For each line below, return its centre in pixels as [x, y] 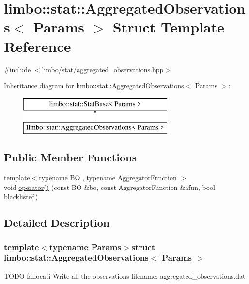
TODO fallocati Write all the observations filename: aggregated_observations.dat [125, 276]
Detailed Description [57, 223]
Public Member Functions [70, 157]
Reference [38, 46]
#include [17, 69]
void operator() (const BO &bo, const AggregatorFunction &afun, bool [109, 187]
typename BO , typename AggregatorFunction [108, 178]
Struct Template [168, 27]
